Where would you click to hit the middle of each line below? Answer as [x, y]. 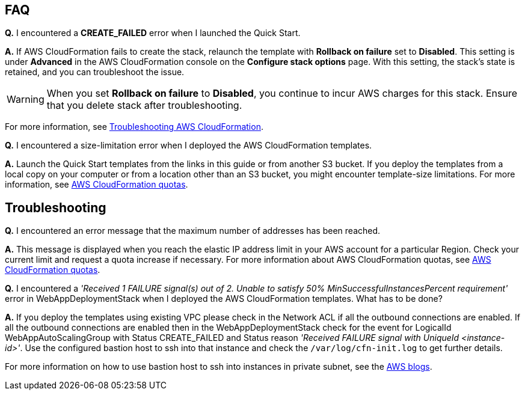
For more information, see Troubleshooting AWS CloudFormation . [134, 127]
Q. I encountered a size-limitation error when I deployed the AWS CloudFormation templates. [189, 145]
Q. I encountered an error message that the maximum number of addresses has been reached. [193, 231]
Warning [26, 100]
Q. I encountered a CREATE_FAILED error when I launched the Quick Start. [153, 33]
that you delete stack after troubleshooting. [144, 106]
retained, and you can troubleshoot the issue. [95, 72]
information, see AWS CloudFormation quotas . [97, 185]
